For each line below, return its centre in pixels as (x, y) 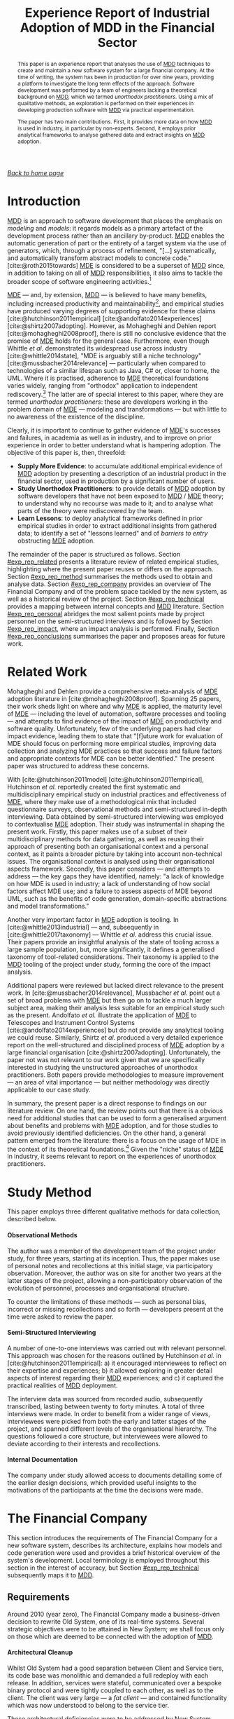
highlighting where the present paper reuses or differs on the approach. (110, 569)
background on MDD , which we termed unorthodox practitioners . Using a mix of (115, 96)
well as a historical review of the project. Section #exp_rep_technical (106, 599)
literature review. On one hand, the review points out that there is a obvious (115, 1110)
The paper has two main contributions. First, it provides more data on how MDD (115, 122)
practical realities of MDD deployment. (63, 1385)
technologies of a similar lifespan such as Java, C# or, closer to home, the (114, 371)
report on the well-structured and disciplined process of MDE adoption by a (116, 1045)
